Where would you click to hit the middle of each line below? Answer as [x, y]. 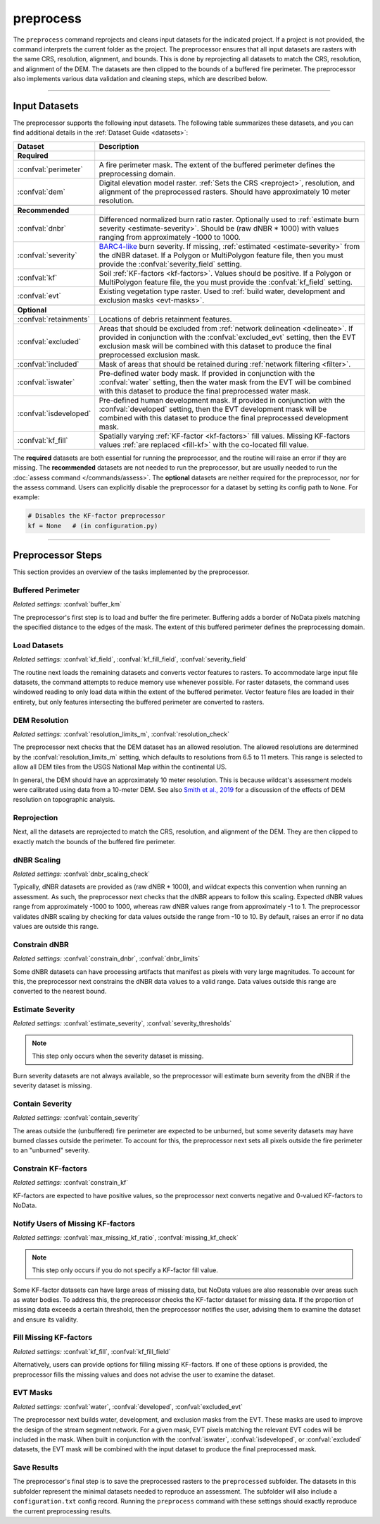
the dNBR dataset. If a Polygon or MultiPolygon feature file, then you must [221, 255]
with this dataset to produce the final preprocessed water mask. [205, 391]
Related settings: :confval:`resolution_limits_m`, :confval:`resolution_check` [121, 734]
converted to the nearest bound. [60, 992]
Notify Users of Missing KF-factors [74, 1224]
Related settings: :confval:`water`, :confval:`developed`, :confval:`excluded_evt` [128, 1406]
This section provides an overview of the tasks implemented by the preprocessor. [131, 572]
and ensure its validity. [46, 1319]
